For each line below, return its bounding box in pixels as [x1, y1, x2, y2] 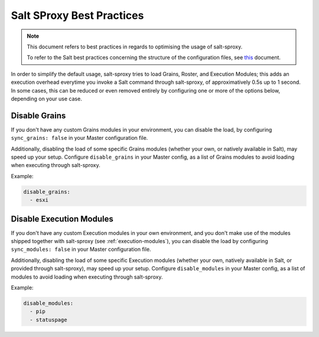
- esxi [30, 197, 49, 204]
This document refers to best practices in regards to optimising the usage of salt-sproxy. [27, 43, 243, 50]
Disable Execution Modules [11, 214, 113, 224]
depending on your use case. [11, 95, 82, 102]
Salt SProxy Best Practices [11, 9, 144, 22]
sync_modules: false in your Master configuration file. [11, 246, 151, 253]
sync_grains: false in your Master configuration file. [11, 135, 148, 142]
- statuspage [30, 316, 67, 323]
